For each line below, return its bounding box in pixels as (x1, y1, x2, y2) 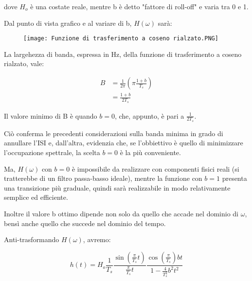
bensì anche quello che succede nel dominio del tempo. (4, 218, 166, 228)
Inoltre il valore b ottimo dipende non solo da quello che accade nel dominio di (4, 209, 238, 219)
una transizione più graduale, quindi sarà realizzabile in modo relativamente (4, 182, 231, 193)
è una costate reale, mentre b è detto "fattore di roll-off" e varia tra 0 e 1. (30, 1, 249, 11)
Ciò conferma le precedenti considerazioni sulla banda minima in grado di (4, 128, 223, 138)
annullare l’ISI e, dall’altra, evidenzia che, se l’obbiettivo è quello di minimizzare (4, 138, 243, 148)
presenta (222, 173, 247, 183)
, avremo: (83, 234, 111, 245)
